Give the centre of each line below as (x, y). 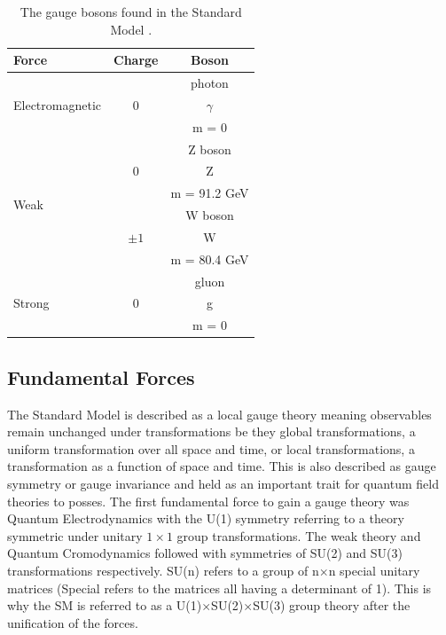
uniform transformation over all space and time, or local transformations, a (211, 448)
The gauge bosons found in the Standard (131, 12)
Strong (31, 303)
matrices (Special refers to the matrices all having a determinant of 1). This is (219, 588)
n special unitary (374, 570)
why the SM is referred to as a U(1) (105, 605)
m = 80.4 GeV (210, 259)
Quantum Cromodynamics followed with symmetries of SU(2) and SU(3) (205, 553)
